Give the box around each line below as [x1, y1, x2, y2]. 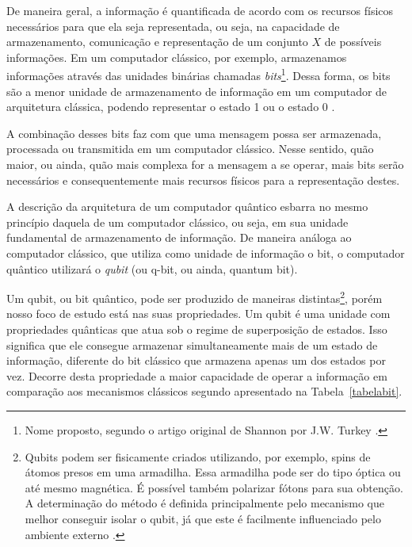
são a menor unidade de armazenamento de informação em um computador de [6, 82, 387, 99]
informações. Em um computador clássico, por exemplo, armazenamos [6, 48, 347, 65]
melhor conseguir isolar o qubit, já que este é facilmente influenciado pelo [25, 510, 381, 526]
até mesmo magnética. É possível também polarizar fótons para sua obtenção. [25, 479, 403, 495]
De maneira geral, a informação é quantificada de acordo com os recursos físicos [6, 2, 394, 18]
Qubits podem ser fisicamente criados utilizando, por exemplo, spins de [25, 448, 371, 465]
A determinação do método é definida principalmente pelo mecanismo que [25, 495, 384, 511]
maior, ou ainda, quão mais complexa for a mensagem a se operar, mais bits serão [6, 156, 404, 172]
